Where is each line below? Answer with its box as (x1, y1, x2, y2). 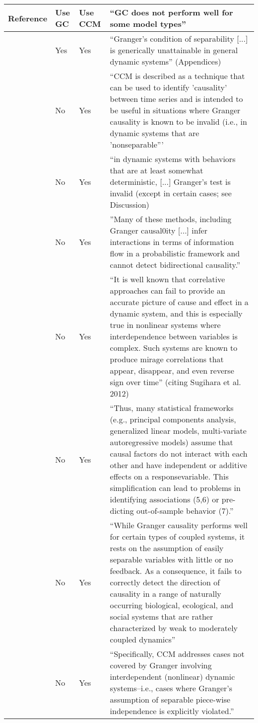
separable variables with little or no (110, 554, 233, 565)
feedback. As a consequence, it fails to (110, 565, 242, 576)
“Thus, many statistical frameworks (110, 402, 234, 413)
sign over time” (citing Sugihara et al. (110, 376, 241, 388)
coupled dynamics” (110, 634, 176, 645)
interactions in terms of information (110, 236, 234, 247)
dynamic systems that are (110, 127, 199, 139)
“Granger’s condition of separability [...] (110, 33, 248, 44)
